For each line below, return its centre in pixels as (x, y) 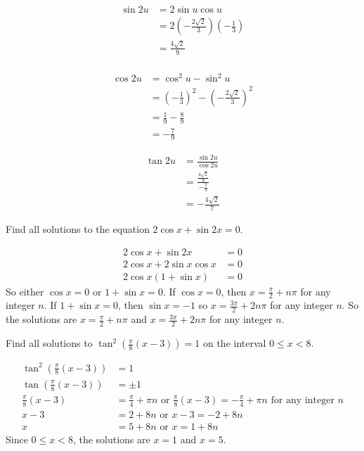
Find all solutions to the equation (78, 228)
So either (25, 291)
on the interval (234, 343)
